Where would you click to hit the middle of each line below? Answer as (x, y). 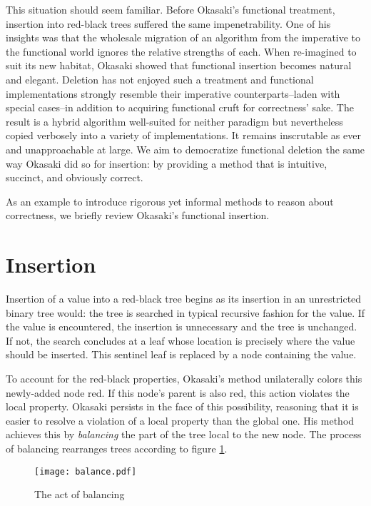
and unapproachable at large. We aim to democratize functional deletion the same (185, 149)
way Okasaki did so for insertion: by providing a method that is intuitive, (167, 163)
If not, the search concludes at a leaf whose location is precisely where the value (181, 340)
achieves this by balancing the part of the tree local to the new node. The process (184, 434)
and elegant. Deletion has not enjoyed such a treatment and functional (160, 79)
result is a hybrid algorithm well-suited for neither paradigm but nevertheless (174, 121)
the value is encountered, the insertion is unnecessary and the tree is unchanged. (182, 327)
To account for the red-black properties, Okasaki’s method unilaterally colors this (184, 378)
